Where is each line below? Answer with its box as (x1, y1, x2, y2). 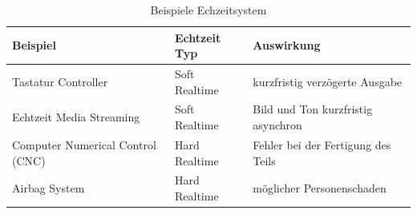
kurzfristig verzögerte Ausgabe (253, 73, 403, 89)
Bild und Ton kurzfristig (253, 101, 373, 117)
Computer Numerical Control (12, 136, 156, 153)
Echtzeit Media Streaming (12, 109, 140, 125)
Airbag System (12, 180, 85, 196)
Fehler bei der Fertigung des (253, 136, 391, 153)
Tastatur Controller (12, 73, 108, 89)
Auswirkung (253, 37, 321, 53)
